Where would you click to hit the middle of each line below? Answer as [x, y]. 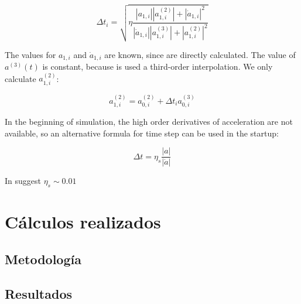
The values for [30, 54]
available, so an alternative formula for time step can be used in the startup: [142, 133]
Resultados [38, 293]
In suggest [23, 181]
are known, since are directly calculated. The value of [200, 54]
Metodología [43, 259]
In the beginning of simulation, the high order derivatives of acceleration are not [149, 122]
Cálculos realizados [83, 222]
